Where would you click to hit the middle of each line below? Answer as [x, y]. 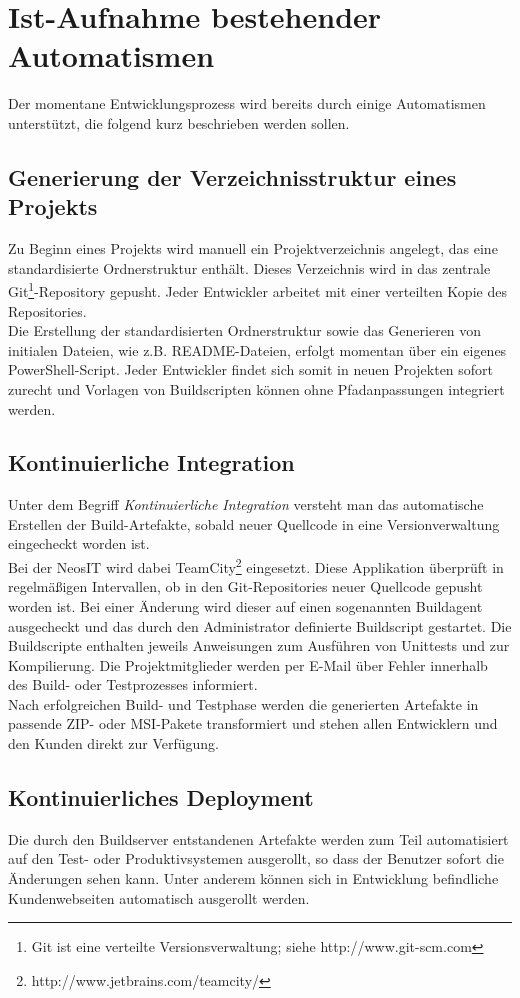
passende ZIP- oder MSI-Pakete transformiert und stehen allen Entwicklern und [253, 723]
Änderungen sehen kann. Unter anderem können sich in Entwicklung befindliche [253, 878]
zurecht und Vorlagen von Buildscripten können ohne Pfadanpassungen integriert [256, 388]
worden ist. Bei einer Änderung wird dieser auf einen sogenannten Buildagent [245, 605]
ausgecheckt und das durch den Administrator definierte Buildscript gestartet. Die [260, 625]
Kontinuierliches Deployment [161, 797]
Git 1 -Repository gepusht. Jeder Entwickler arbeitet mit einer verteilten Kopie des [257, 289]
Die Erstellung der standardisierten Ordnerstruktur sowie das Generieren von [245, 330]
